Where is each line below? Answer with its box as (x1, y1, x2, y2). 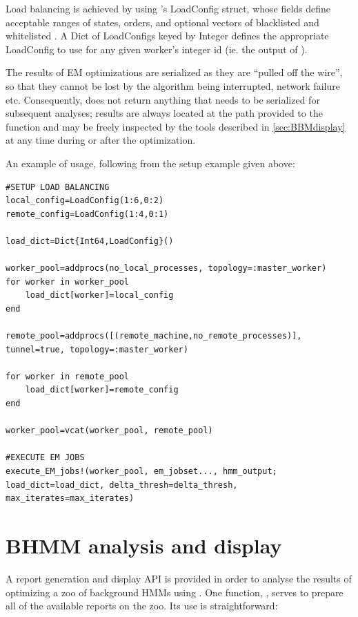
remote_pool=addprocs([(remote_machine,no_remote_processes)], (6, 331, 302, 341)
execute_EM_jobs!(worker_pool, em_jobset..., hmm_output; (6, 466, 277, 476)
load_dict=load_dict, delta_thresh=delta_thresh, (6, 480, 238, 490)
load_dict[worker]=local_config (25, 290, 174, 301)
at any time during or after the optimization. (6, 133, 196, 147)
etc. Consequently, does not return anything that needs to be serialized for (6, 92, 320, 106)
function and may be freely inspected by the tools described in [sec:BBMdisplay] (6, 119, 346, 133)
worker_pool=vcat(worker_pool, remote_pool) (6, 426, 213, 436)
